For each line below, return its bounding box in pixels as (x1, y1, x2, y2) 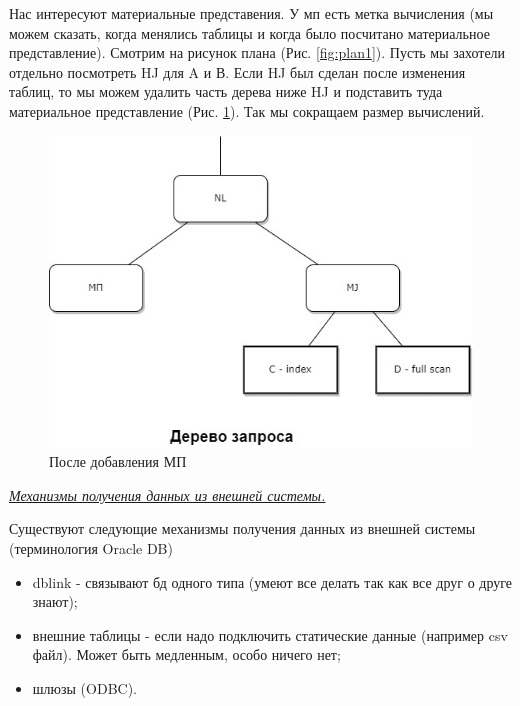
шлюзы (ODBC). (32, 677, 138, 698)
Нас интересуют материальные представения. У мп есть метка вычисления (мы (9, 3, 494, 23)
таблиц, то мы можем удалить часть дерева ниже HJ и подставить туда (9, 81, 443, 102)
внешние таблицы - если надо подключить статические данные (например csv (32, 624, 508, 645)
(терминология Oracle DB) (9, 537, 173, 558)
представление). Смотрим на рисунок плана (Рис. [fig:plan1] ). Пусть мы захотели (9, 42, 506, 63)
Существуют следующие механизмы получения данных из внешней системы (9, 518, 476, 539)
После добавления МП (49, 451, 187, 472)
